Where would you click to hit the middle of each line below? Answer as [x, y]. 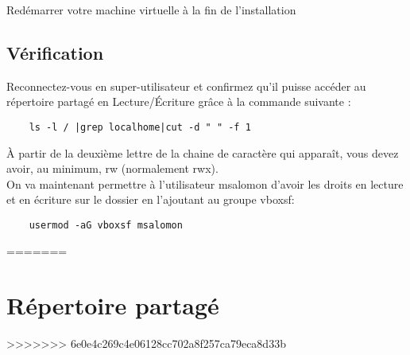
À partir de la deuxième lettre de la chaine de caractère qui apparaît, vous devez [203, 152]
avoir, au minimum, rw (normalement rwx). [112, 168]
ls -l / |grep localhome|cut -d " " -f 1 [140, 127]
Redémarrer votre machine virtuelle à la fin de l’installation [151, 10]
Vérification [55, 52]
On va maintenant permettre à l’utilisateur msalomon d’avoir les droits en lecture [205, 183]
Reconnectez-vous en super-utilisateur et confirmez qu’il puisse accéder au [186, 86]
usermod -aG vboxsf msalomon [106, 226]
